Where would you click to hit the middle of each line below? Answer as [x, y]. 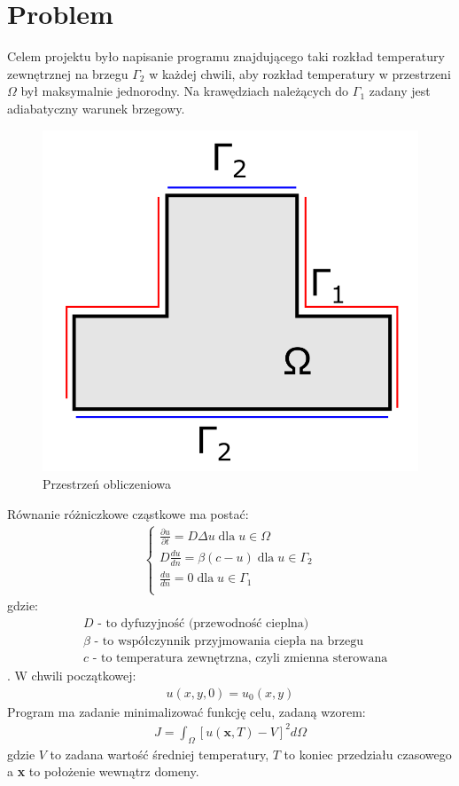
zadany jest [400, 91]
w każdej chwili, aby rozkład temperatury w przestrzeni [300, 73]
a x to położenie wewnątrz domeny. [103, 771]
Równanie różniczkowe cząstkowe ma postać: [128, 513]
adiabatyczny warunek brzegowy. [96, 108]
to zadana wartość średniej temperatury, [159, 754]
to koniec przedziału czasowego [368, 754]
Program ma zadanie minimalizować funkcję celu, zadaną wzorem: [187, 711]
